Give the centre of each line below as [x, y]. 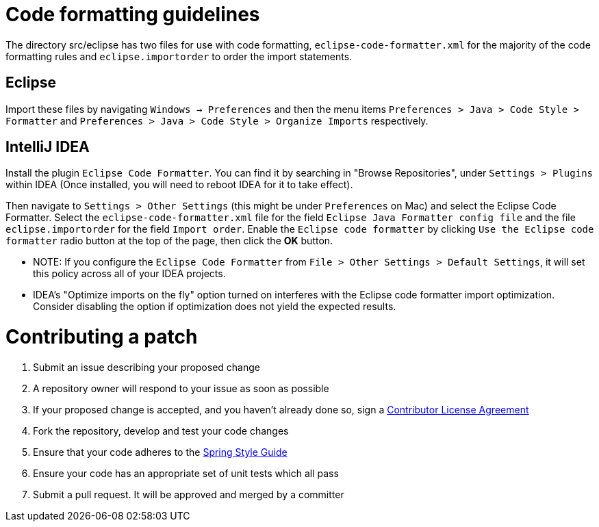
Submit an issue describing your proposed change [146, 367]
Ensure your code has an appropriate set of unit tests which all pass [186, 473]
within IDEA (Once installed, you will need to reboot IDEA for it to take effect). [179, 185]
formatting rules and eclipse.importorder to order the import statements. [179, 56]
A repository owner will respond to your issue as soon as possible [181, 388]
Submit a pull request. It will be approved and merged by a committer [189, 494]
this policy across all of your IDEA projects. [129, 274]
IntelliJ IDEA [48, 147]
